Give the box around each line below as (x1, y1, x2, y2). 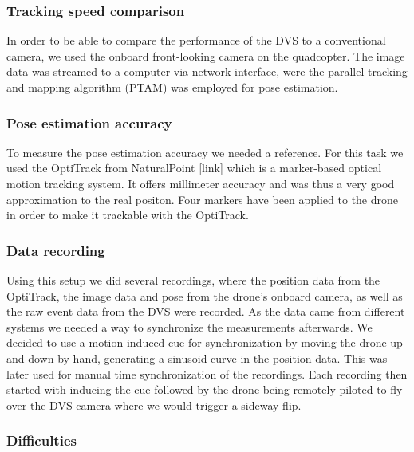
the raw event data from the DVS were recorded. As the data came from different (6, 303, 405, 320)
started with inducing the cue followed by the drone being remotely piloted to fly (6, 381, 403, 398)
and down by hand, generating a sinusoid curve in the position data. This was (6, 349, 388, 366)
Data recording (6, 240, 105, 260)
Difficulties (6, 430, 77, 450)
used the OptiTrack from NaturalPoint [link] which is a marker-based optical (6, 159, 382, 176)
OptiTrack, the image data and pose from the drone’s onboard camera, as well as (6, 287, 403, 304)
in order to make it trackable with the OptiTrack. (6, 206, 249, 223)
